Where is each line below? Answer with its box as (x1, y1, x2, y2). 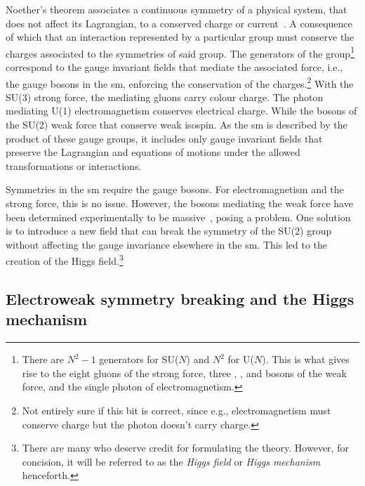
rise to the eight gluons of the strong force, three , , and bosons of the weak (22, 365, 347, 380)
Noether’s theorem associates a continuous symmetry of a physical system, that (6, 2, 347, 16)
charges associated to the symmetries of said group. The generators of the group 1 (6, 44, 354, 60)
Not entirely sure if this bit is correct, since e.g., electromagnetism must (22, 403, 331, 418)
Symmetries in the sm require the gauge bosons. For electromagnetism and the (6, 182, 344, 197)
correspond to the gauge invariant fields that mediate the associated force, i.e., (6, 60, 343, 74)
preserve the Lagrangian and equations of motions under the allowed (6, 145, 300, 159)
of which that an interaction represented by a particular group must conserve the (6, 29, 354, 44)
